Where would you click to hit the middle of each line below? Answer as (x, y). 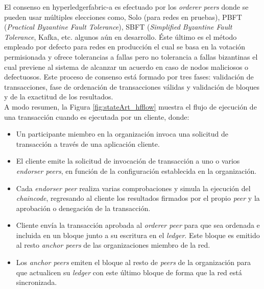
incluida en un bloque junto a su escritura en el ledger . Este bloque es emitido (138, 235)
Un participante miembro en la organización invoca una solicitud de (122, 134)
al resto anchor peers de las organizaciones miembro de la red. (113, 245)
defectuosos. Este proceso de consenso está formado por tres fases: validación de (129, 77)
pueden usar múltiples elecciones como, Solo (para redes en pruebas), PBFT (123, 17)
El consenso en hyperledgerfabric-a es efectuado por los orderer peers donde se (126, 7)
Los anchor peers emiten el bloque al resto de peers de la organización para (133, 262)
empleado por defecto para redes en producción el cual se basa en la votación (125, 47)
